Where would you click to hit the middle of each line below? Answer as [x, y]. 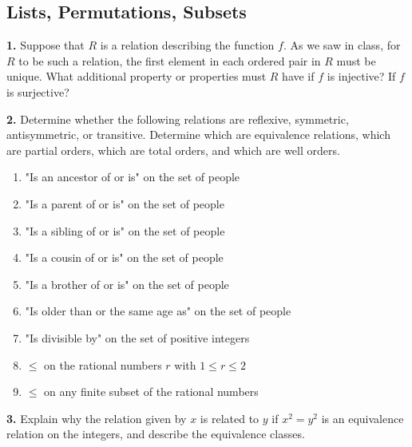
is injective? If [361, 76]
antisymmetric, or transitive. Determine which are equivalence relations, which [198, 134]
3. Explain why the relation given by [97, 418]
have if [298, 76]
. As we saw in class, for [342, 45]
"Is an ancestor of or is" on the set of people [133, 177]
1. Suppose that [46, 45]
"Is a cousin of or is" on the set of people [124, 257]
